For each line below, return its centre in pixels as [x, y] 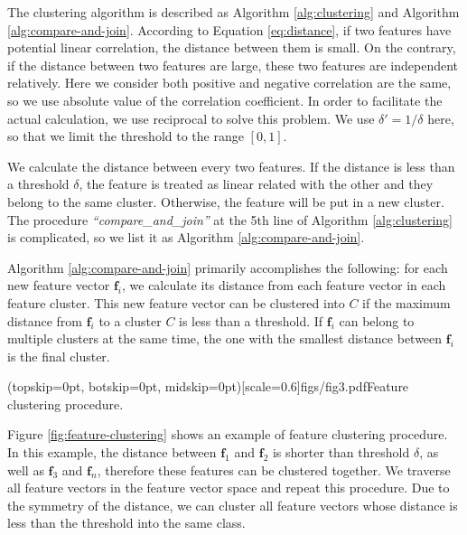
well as [26, 469]
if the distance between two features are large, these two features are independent [233, 65]
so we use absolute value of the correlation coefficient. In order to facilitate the [225, 100]
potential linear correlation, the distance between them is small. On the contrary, [232, 47]
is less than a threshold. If [251, 320]
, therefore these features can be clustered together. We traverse [274, 469]
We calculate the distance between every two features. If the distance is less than [231, 166]
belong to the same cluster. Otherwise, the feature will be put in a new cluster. [226, 201]
